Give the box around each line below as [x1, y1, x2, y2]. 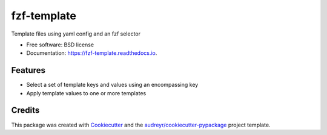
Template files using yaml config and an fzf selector [11, 30, 141, 37]
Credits [11, 105, 40, 116]
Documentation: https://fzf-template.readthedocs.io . [26, 49, 157, 57]
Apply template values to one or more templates [26, 89, 147, 96]
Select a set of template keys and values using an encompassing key [26, 81, 199, 89]
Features [11, 65, 45, 75]
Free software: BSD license [26, 41, 94, 48]
